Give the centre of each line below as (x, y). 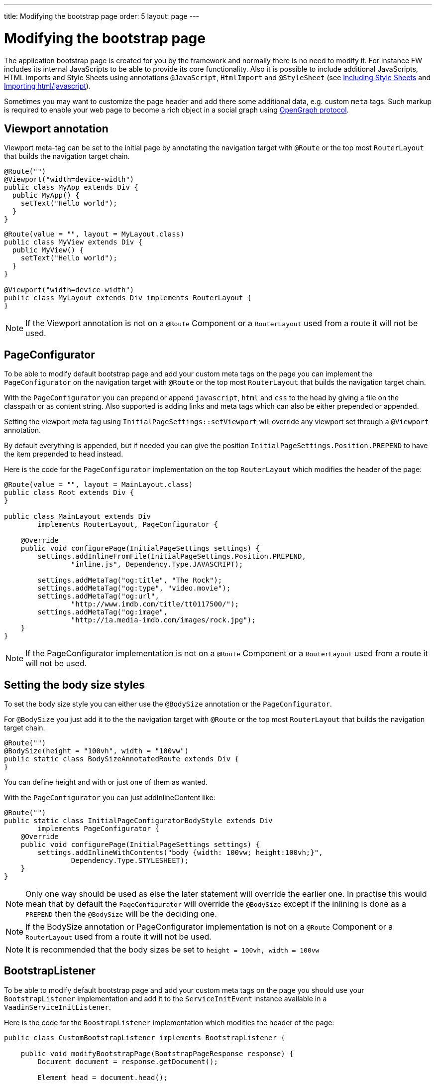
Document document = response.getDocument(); (128, 1061)
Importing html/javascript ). (47, 86)
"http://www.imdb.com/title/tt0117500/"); (155, 604)
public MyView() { (48, 250)
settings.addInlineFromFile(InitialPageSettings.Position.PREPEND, (172, 556)
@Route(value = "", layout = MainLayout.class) (99, 485)
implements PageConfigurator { (98, 829)
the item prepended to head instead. (64, 454)
